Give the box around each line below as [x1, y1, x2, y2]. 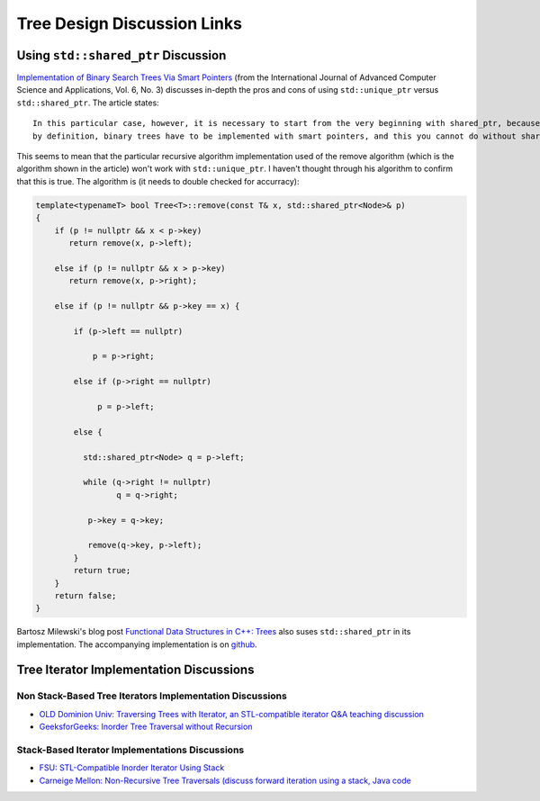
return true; [73, 565, 131, 576]
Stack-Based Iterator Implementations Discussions [16, 743, 245, 756]
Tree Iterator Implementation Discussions [16, 662, 255, 678]
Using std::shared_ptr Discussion [16, 48, 227, 63]
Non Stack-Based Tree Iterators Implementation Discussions [16, 689, 287, 702]
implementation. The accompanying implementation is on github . [16, 639, 257, 650]
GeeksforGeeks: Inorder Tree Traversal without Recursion [39, 721, 253, 733]
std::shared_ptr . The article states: [16, 97, 159, 108]
